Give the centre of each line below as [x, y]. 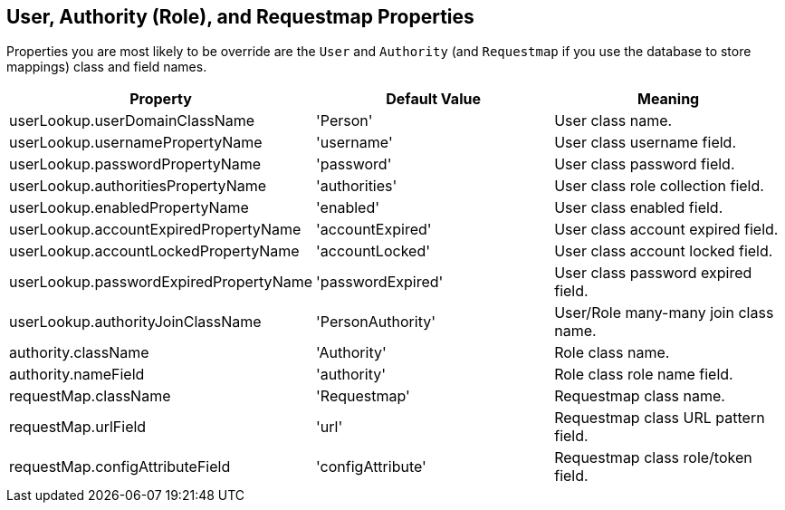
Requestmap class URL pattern [660, 418]
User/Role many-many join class [664, 313]
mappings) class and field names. [107, 67]
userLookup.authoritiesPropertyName [138, 186]
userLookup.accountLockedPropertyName [154, 251]
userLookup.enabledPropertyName [129, 208]
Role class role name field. [644, 375]
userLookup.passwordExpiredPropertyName [161, 282]
